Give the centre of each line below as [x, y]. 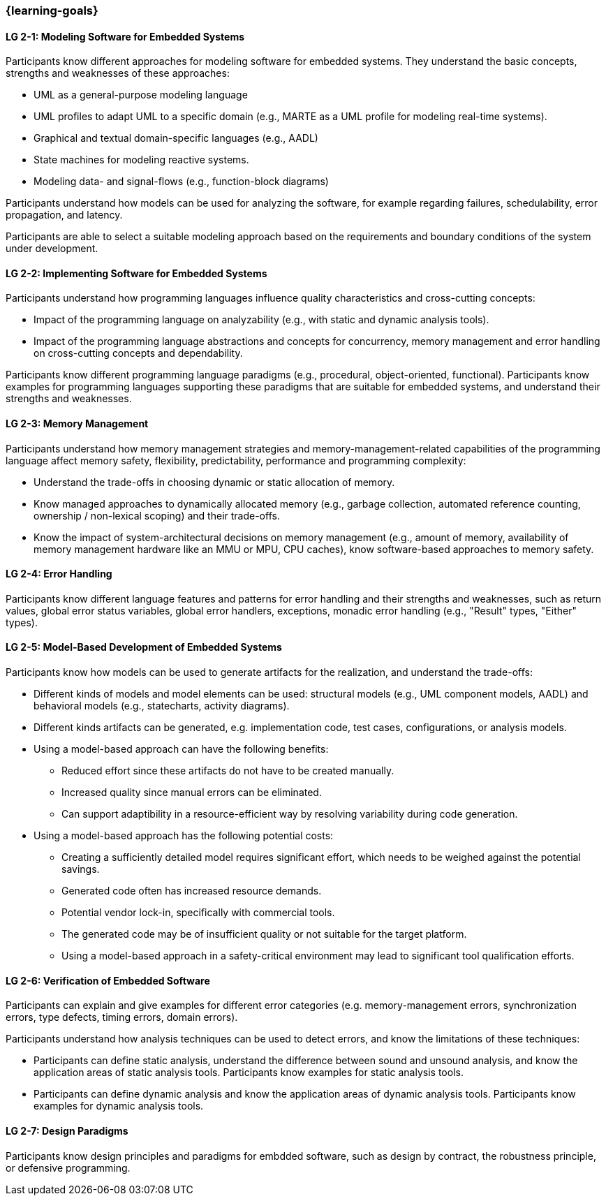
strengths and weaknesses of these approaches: [118, 73]
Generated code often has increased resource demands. [192, 891]
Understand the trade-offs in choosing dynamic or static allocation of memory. [214, 482]
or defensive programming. [68, 1167]
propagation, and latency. [64, 215]
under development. [52, 249]
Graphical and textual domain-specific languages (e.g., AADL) [176, 138]
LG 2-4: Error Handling [59, 574]
